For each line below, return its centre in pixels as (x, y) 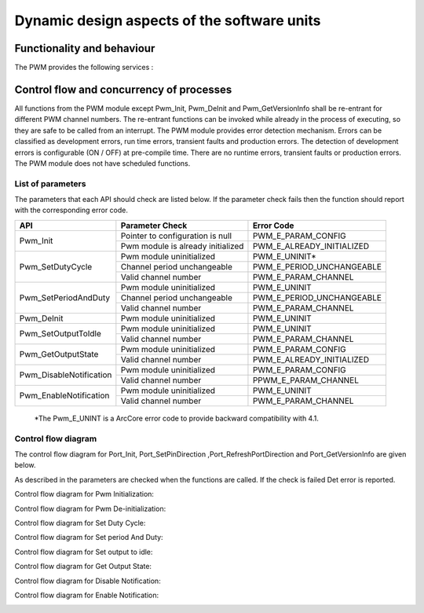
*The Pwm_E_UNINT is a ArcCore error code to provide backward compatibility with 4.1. (177, 418)
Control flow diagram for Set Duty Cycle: (80, 523)
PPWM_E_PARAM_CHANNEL (306, 380)
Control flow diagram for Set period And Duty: (89, 538)
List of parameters (50, 183)
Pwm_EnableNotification (64, 395)
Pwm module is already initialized (182, 246)
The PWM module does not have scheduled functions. (102, 163)
